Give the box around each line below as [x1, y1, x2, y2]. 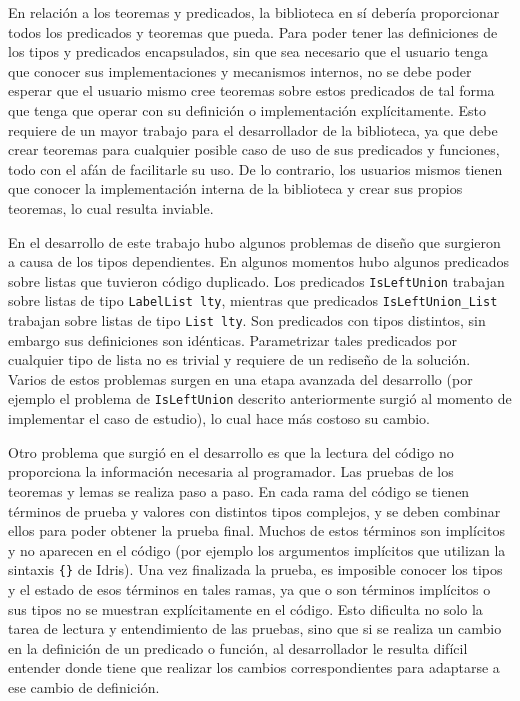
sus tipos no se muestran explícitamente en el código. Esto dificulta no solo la [8, 598, 483, 619]
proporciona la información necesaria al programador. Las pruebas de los [8, 461, 454, 482]
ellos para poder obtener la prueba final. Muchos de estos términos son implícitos [8, 520, 505, 541]
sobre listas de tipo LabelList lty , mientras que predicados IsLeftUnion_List [8, 290, 498, 311]
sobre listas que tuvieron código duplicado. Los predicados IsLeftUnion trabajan [8, 270, 505, 291]
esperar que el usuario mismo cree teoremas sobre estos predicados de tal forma [8, 80, 495, 101]
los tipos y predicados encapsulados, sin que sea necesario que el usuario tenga [8, 41, 488, 62]
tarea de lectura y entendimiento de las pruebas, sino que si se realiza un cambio [8, 618, 502, 639]
